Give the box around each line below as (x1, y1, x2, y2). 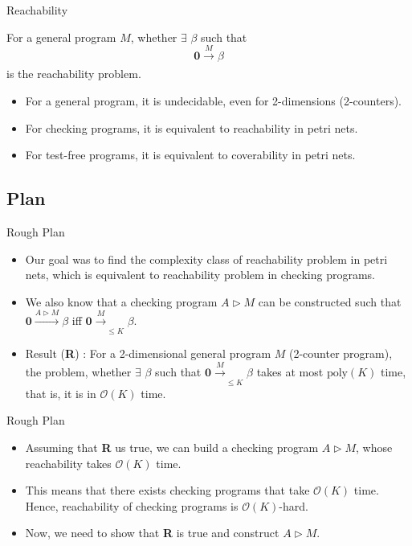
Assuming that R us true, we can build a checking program (25, 439, 319, 456)
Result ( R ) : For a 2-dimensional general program (25, 345, 271, 362)
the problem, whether (25, 363, 132, 380)
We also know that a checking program (25, 293, 218, 310)
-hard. (279, 497, 308, 514)
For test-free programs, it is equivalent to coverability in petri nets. (25, 146, 356, 163)
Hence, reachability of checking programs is (25, 497, 239, 514)
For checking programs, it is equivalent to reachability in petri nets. (25, 119, 358, 136)
